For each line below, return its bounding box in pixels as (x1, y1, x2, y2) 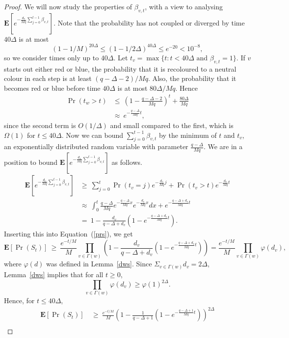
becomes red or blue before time (4, 82, 101, 93)
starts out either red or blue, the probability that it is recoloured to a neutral (4, 63, 236, 74)
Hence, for (4, 295, 35, 306)
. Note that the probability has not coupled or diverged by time (53, 17, 245, 27)
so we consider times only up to (4, 52, 99, 62)
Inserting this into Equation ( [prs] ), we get (4, 228, 133, 238)
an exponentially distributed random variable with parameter (4, 141, 188, 152)
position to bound (4, 157, 58, 167)
